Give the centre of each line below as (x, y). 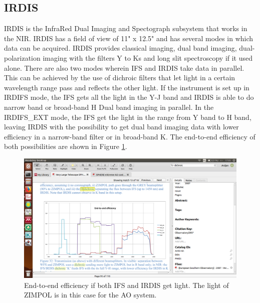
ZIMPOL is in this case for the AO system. (90, 295)
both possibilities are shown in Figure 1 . (66, 146)
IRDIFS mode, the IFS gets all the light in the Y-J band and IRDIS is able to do (129, 97)
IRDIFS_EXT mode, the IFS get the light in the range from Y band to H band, (128, 117)
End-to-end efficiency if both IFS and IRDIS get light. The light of (126, 285)
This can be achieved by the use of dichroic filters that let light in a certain (120, 78)
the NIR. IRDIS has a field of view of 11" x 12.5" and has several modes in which (129, 38)
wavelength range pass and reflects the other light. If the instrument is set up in (127, 87)
